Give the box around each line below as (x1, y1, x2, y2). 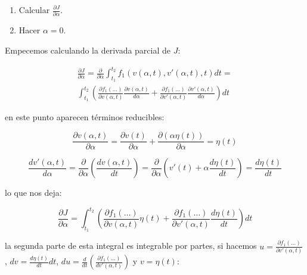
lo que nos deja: (5, 186, 62, 199)
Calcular (18, 4, 50, 15)
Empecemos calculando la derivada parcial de (5, 43, 171, 56)
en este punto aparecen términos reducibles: (5, 111, 165, 123)
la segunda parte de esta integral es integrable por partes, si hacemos (5, 239, 257, 252)
